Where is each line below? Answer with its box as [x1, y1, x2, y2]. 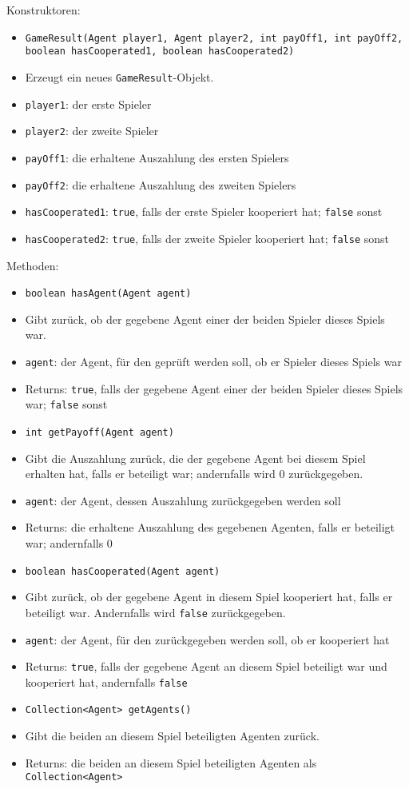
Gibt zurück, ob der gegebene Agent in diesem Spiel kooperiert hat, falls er [25, 588, 393, 605]
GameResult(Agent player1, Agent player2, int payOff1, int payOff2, [25, 32, 403, 44]
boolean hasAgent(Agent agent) [25, 288, 192, 300]
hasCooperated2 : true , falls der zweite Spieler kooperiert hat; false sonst [25, 229, 389, 246]
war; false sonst [25, 396, 108, 412]
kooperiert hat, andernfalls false [25, 673, 188, 690]
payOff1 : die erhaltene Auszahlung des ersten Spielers [25, 149, 289, 165]
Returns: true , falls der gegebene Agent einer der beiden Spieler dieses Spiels [25, 380, 403, 396]
